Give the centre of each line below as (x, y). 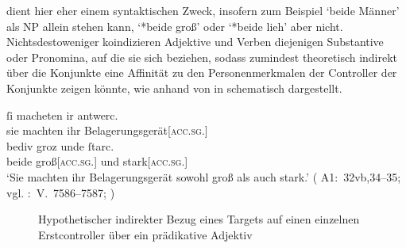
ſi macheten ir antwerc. (62, 114)
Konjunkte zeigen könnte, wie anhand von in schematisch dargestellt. (174, 88)
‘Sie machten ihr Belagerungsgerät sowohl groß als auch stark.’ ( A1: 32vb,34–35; (204, 176)
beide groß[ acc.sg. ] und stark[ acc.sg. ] (97, 161)
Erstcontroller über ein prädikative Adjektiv (145, 234)
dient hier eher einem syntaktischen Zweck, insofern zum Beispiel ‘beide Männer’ (203, 10)
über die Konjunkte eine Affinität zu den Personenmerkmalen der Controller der (202, 72)
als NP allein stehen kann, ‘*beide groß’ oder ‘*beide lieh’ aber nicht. (175, 26)
